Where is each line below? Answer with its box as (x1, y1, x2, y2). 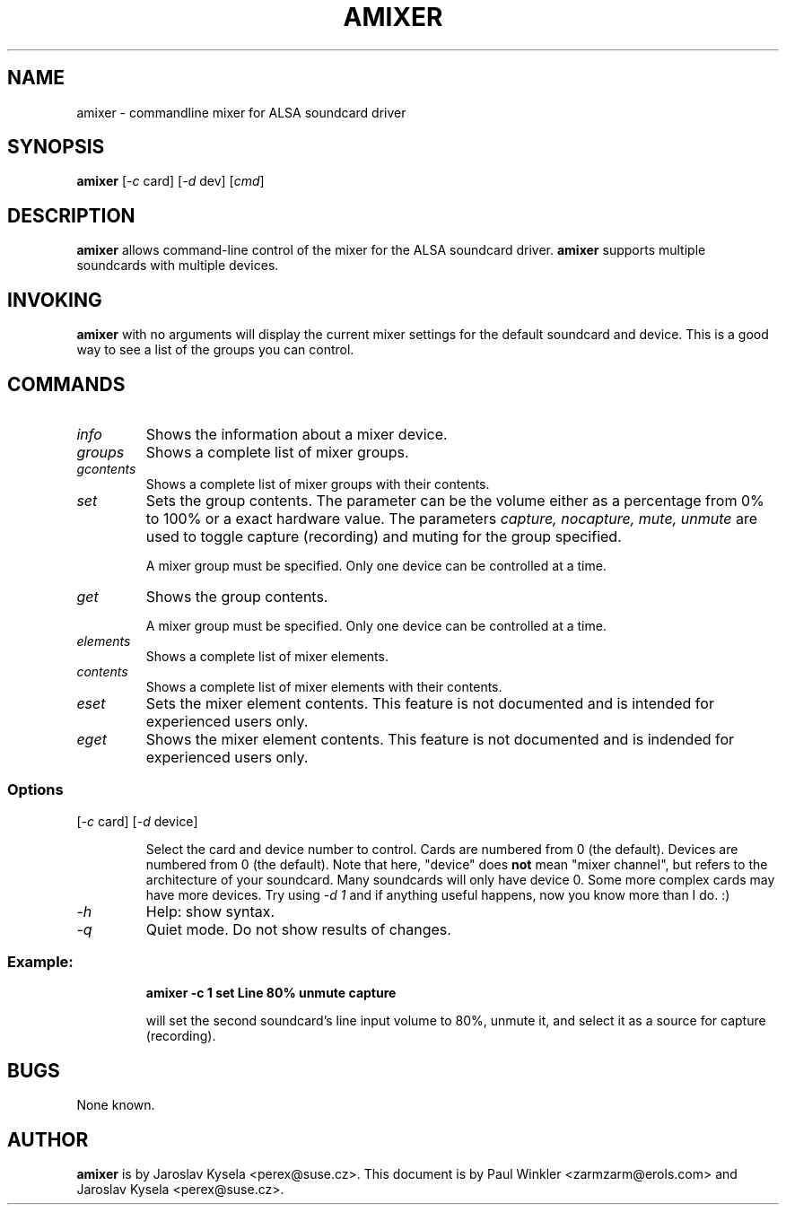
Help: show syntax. (145, 902, 275, 920)
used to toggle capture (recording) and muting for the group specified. (145, 527, 622, 545)
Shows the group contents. (145, 587, 328, 606)
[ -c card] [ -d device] (76, 813, 198, 829)
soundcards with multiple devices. (76, 257, 279, 274)
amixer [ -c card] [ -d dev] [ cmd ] (76, 173, 265, 189)
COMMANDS (7, 372, 126, 396)
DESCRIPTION (7, 204, 135, 227)
